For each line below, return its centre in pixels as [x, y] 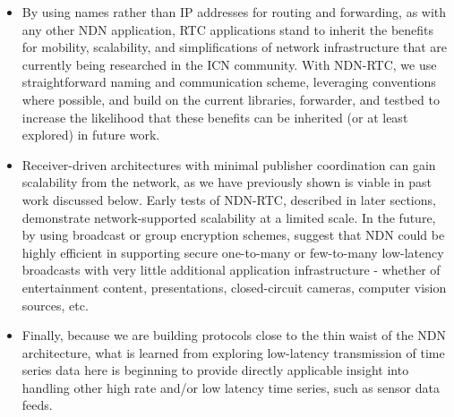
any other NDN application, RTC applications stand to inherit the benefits [228, 29]
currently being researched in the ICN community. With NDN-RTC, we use [229, 64]
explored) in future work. [91, 135]
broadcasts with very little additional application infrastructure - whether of [231, 270]
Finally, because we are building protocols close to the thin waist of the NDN [234, 335]
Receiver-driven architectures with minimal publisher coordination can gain [229, 164]
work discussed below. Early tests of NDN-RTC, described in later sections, [229, 199]
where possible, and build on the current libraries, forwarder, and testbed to [231, 99]
